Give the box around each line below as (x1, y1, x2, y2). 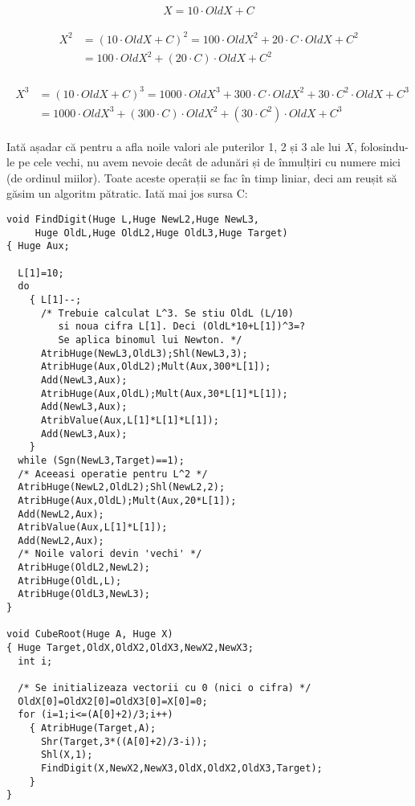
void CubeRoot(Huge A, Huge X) (6, 628, 173, 640)
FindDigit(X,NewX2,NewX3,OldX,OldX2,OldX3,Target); (40, 762, 323, 774)
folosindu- (360, 137, 409, 154)
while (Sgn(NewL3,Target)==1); (18, 454, 185, 466)
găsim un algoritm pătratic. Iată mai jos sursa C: (6, 185, 248, 202)
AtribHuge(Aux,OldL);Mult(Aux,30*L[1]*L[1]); (40, 387, 288, 399)
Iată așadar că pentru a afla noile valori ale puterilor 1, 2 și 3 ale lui (6, 137, 341, 154)
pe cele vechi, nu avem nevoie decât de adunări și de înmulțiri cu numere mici (18, 153, 401, 170)
